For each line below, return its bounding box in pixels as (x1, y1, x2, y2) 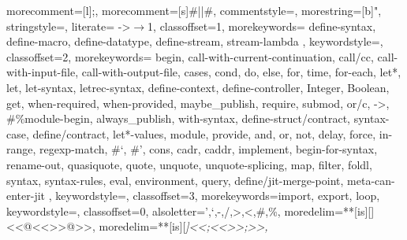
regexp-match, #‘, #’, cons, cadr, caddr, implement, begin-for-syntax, (39, 141, 378, 157)
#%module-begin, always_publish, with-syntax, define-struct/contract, (6, 110, 350, 127)
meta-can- (347, 172, 395, 188)
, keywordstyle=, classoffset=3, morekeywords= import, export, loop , (48, 187, 380, 204)
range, (6, 141, 36, 157)
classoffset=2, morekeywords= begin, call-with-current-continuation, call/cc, (6, 48, 374, 65)
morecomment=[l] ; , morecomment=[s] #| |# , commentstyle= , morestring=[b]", (6, 2, 382, 18)
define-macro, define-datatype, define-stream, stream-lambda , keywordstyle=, (6, 33, 383, 50)
